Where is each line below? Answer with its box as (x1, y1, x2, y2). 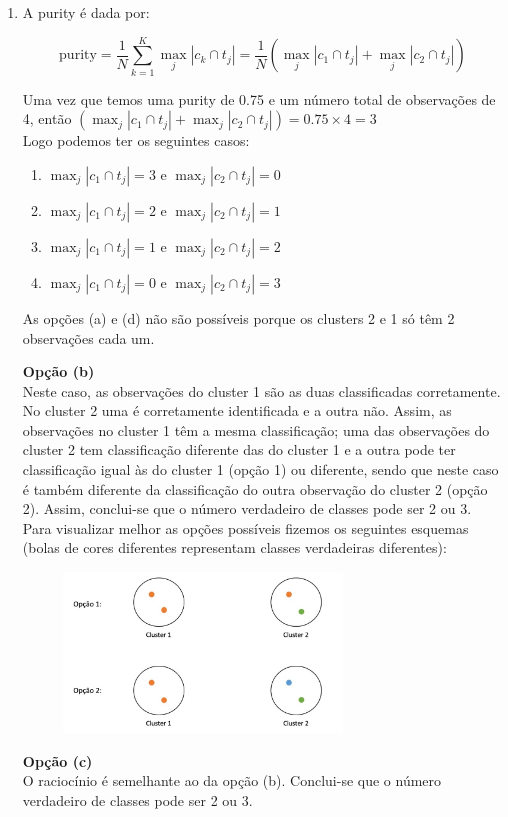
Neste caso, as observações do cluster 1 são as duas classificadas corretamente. (22, 380, 501, 401)
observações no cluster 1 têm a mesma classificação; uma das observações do (22, 419, 490, 440)
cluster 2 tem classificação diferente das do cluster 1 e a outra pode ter (22, 439, 456, 460)
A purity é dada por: (22, 2, 150, 22)
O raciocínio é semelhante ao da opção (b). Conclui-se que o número (22, 770, 442, 791)
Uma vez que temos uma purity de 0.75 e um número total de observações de (22, 88, 496, 109)
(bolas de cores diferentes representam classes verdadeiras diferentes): (22, 537, 447, 558)
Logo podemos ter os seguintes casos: (22, 130, 250, 151)
